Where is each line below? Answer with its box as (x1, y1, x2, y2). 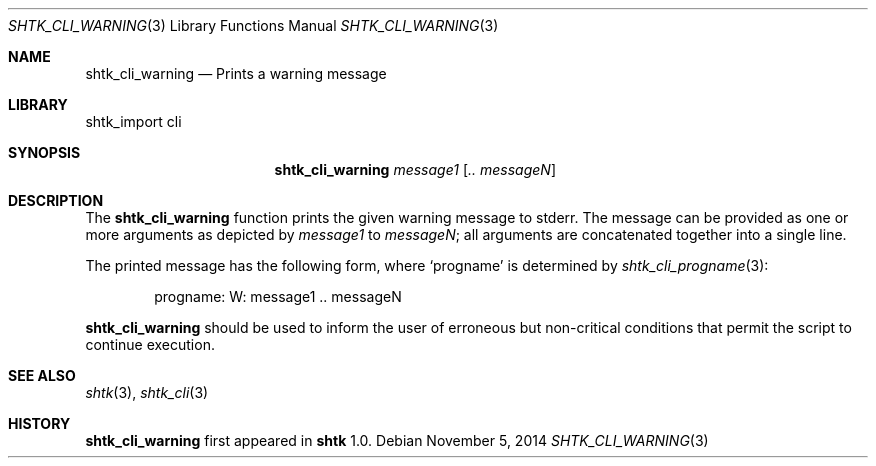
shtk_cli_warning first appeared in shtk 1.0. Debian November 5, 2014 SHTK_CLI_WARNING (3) (85, 432, 709, 449)
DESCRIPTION (8, 192, 104, 209)
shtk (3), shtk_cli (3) (85, 384, 209, 401)
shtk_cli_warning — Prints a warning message (85, 65, 387, 82)
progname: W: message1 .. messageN (154, 288, 402, 305)
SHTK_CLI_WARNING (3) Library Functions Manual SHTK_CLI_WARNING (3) (8, 17, 499, 34)
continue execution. (85, 336, 215, 353)
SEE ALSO (8, 367, 76, 384)
